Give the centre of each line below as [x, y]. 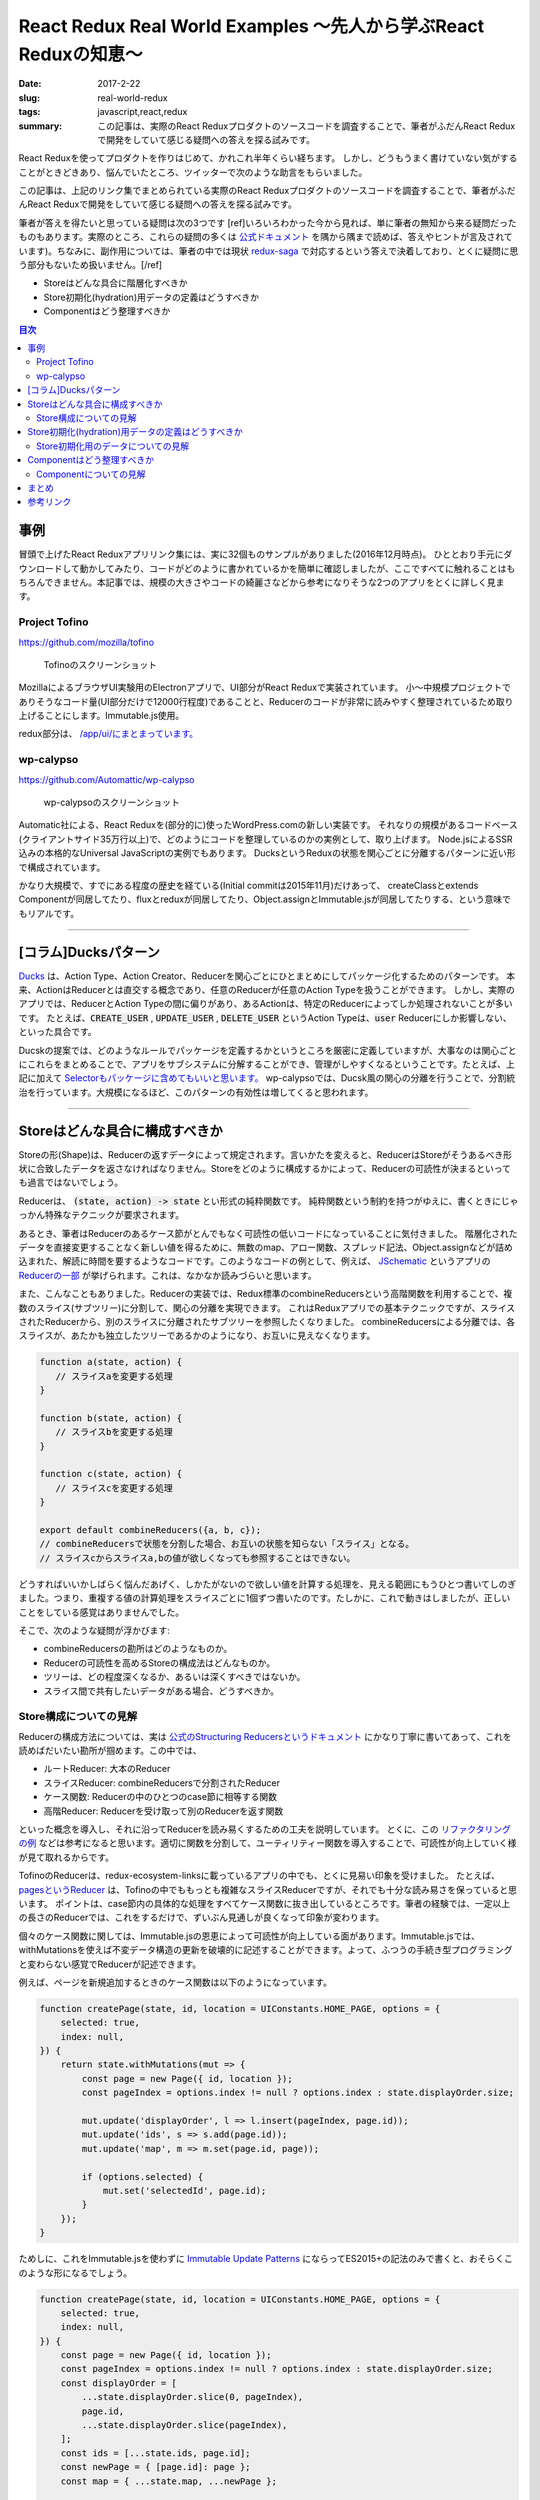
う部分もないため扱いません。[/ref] [90, 265]
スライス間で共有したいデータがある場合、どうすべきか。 [161, 1691]
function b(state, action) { [111, 1418]
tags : [29, 112]
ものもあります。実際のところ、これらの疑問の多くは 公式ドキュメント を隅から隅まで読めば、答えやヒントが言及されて [266, 237]
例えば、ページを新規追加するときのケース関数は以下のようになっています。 [175, 1982]
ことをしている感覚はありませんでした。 [101, 1612]
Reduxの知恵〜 [81, 54]
